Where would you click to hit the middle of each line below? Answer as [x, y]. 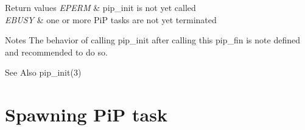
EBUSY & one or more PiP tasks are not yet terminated [111, 19]
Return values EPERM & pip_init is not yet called [100, 7]
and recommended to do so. [56, 52]
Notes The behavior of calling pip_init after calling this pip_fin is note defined [152, 40]
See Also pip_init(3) [43, 72]
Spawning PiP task [86, 114]
